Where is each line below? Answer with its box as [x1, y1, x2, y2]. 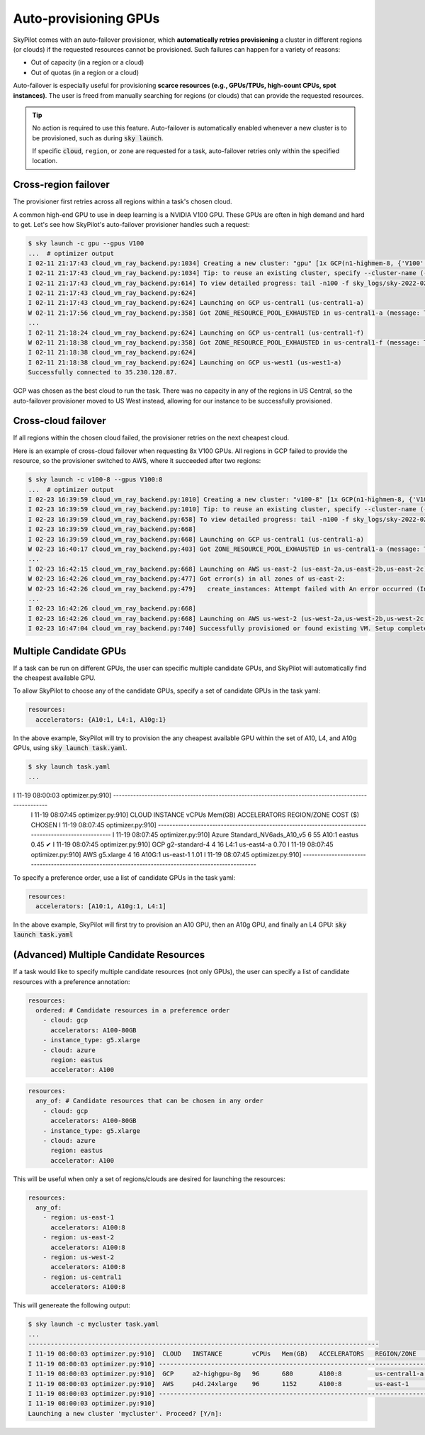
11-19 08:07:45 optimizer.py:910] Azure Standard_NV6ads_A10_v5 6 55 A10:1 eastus [115, 830, 359, 839]
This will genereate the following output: [13, 1301, 130, 1310]
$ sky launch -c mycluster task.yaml [28, 1320, 159, 1329]
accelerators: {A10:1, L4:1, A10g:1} [35, 715, 166, 723]
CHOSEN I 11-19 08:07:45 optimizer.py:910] [30, 820, 157, 829]
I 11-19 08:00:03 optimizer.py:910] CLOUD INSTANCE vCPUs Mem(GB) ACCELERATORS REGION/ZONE [28, 1350, 417, 1358]
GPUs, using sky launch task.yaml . [13, 744, 127, 752]
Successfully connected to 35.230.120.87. [28, 369, 178, 376]
